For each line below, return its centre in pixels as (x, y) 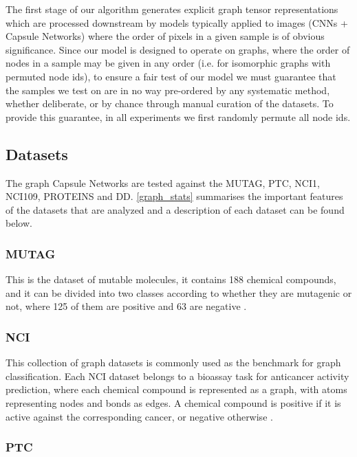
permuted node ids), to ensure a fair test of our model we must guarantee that (171, 76)
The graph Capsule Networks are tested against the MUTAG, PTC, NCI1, (163, 182)
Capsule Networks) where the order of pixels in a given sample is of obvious (165, 36)
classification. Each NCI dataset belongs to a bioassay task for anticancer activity (177, 376)
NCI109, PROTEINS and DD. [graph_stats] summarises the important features (174, 196)
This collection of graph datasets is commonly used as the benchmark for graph (173, 363)
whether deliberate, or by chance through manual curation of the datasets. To (170, 103)
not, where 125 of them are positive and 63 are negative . (126, 306)
